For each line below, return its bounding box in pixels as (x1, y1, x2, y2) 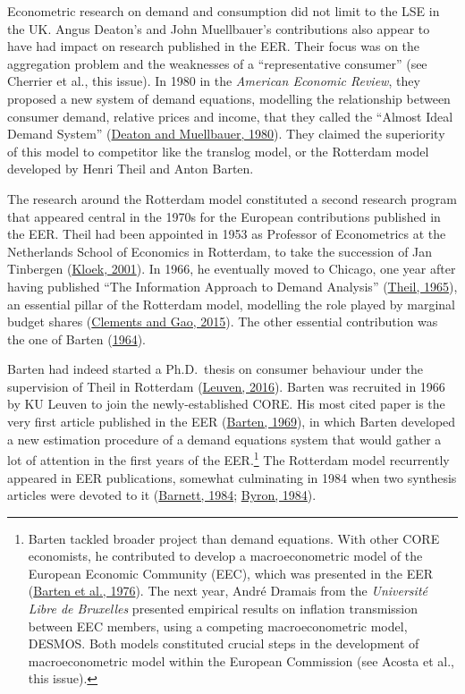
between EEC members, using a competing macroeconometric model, (28, 616, 408, 635)
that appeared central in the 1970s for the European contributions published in (7, 207, 441, 225)
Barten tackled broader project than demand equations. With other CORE (28, 529, 440, 547)
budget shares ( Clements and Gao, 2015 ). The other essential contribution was (7, 312, 438, 331)
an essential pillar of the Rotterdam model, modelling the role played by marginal (7, 294, 456, 313)
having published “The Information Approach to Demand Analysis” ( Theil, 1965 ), (7, 276, 458, 295)
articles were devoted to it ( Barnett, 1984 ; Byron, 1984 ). (7, 486, 317, 504)
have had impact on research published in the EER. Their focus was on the (7, 37, 420, 55)
